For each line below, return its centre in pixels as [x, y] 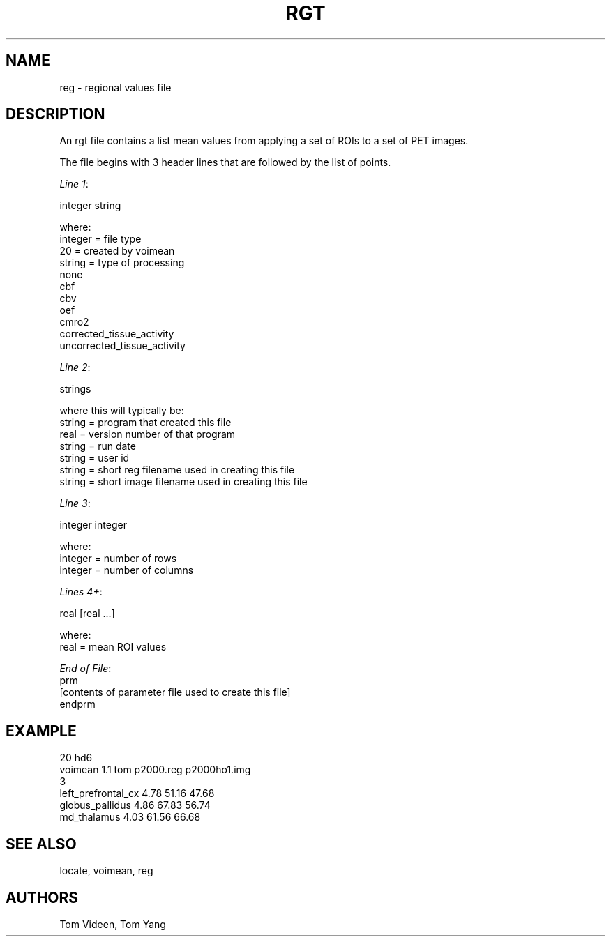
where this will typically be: [122, 411]
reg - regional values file [115, 87]
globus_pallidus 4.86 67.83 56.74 [135, 805]
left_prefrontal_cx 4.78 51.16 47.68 [137, 793]
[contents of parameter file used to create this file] [175, 692]
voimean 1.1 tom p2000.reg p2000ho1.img [155, 770]
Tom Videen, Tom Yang [113, 924]
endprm [77, 704]
